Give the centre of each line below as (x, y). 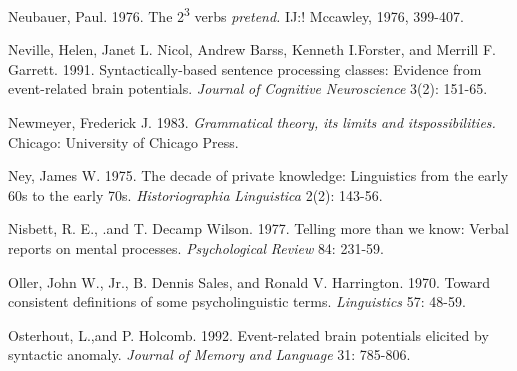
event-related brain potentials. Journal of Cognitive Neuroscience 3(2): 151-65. (248, 88)
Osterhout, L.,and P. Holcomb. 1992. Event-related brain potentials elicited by (248, 334)
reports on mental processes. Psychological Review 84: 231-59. (196, 248)
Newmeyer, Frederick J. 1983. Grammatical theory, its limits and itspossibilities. (252, 122)
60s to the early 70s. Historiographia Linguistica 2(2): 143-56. (195, 194)
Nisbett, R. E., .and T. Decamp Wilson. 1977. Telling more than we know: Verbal (258, 228)
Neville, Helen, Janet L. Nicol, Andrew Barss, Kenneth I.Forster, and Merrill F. (252, 49)
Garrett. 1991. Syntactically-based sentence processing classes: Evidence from (245, 68)
